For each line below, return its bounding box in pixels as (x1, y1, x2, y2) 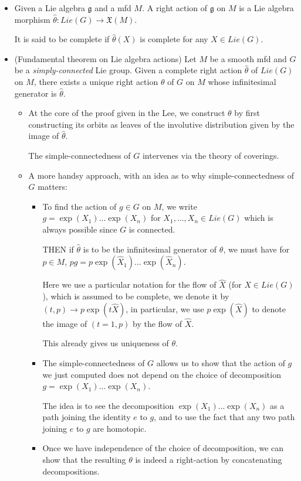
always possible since (42, 223, 117, 235)
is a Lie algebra (239, 2, 294, 13)
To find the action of (42, 200, 117, 212)
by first (234, 107, 260, 119)
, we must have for (223, 243, 290, 255)
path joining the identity (42, 411, 131, 423)
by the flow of (133, 317, 182, 329)
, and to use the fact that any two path (154, 411, 295, 423)
